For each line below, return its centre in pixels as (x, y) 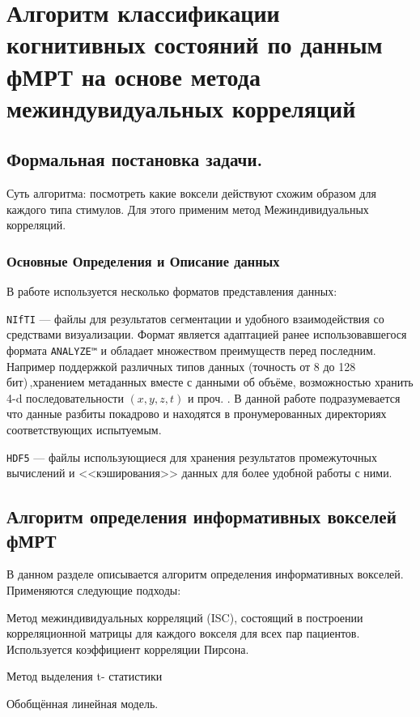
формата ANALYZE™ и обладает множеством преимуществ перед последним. (191, 350)
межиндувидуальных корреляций (181, 107)
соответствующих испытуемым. (84, 430)
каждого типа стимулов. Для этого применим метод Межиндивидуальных (188, 209)
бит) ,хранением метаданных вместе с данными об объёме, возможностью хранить (210, 382)
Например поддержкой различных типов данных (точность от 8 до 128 (181, 366)
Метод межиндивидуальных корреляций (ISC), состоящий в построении (185, 617)
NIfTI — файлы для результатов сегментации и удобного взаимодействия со (195, 318)
